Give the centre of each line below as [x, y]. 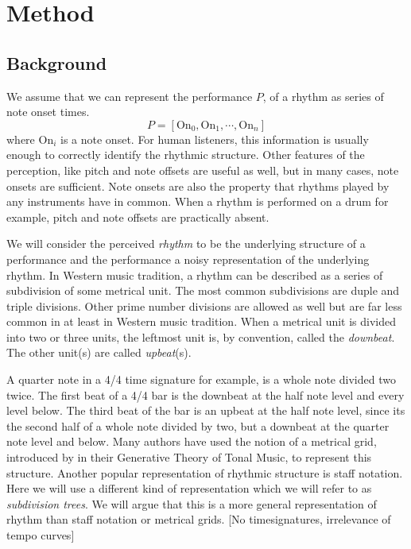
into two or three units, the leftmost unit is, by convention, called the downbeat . [201, 336]
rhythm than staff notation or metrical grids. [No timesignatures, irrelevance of [199, 519]
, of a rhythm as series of [323, 96]
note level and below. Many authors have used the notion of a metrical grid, [192, 441]
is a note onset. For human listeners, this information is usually [215, 139]
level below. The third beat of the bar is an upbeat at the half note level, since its [206, 410]
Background [57, 62]
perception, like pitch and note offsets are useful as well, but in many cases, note [203, 170]
